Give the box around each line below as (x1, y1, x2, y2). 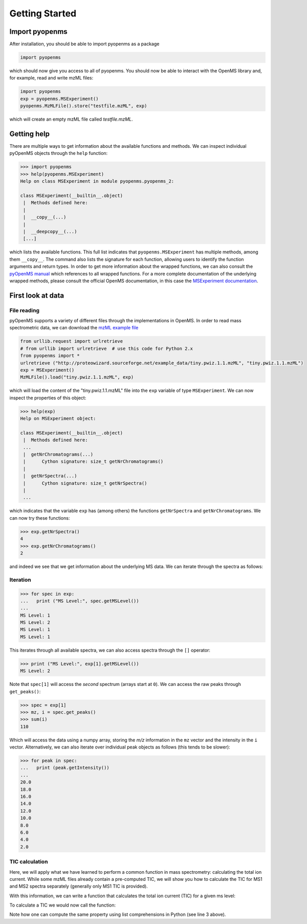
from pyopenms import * (20, 353, 80, 359)
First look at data (9, 291, 64, 300)
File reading (9, 307, 40, 314)
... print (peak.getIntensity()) (20, 765, 109, 771)
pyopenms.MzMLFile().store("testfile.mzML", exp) (20, 103, 147, 109)
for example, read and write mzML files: (9, 75, 94, 81)
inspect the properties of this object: (9, 395, 86, 401)
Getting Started (9, 8, 77, 19)
